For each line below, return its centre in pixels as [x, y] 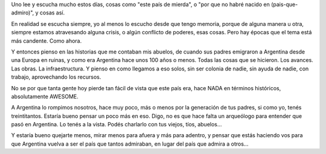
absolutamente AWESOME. [45, 96]
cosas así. [52, 13]
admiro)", [23, 13]
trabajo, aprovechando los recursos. [56, 77]
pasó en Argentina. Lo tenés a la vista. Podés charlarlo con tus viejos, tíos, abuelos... [117, 125]
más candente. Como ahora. [46, 41]
